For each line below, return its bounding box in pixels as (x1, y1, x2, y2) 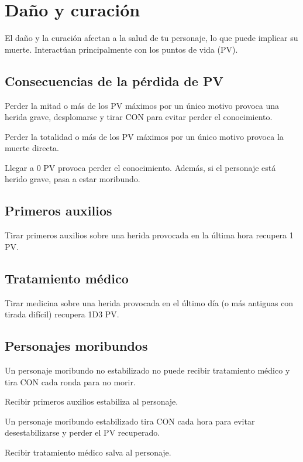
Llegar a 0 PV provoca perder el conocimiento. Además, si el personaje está (5, 161, 276, 173)
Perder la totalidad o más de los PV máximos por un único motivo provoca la (5, 130, 284, 142)
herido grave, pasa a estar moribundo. (5, 173, 140, 185)
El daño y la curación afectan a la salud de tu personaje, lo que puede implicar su (5, 32, 298, 44)
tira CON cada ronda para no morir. (5, 375, 136, 388)
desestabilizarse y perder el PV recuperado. (5, 426, 160, 439)
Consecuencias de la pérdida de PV (5, 71, 223, 90)
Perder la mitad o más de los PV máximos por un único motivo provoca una (5, 99, 279, 111)
